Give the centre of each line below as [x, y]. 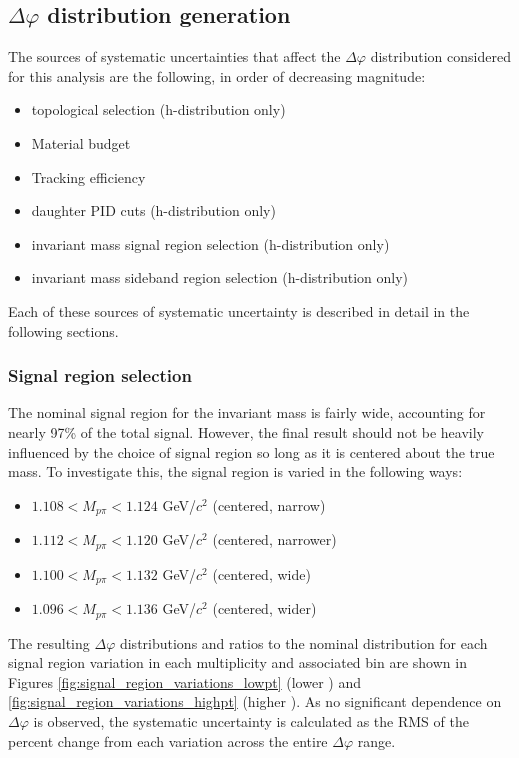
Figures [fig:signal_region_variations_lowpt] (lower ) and [184, 681]
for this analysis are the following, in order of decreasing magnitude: [217, 75]
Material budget [81, 142]
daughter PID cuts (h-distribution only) [153, 210]
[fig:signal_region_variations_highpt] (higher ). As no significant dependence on [255, 701]
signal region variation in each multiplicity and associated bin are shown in [237, 662]
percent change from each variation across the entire [168, 740]
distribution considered [440, 56]
